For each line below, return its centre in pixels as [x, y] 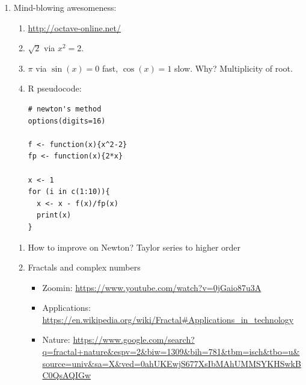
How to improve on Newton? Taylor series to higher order [134, 247]
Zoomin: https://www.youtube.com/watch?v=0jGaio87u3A [152, 287]
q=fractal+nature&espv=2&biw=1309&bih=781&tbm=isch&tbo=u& [171, 352]
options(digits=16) [67, 121]
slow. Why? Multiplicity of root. [234, 68]
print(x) [54, 215]
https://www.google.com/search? [134, 340]
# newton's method [65, 109]
